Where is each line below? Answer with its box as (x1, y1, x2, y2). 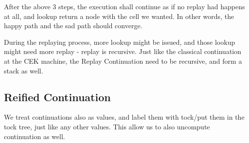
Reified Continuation (4, 89, 111, 104)
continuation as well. (4, 131, 65, 141)
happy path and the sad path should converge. (4, 20, 142, 31)
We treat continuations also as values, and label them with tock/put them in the (4, 112, 245, 122)
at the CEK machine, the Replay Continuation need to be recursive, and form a (4, 55, 242, 66)
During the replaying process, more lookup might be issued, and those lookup (4, 36, 235, 47)
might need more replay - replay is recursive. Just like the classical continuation (4, 46, 242, 56)
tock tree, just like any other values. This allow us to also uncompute (4, 121, 210, 131)
